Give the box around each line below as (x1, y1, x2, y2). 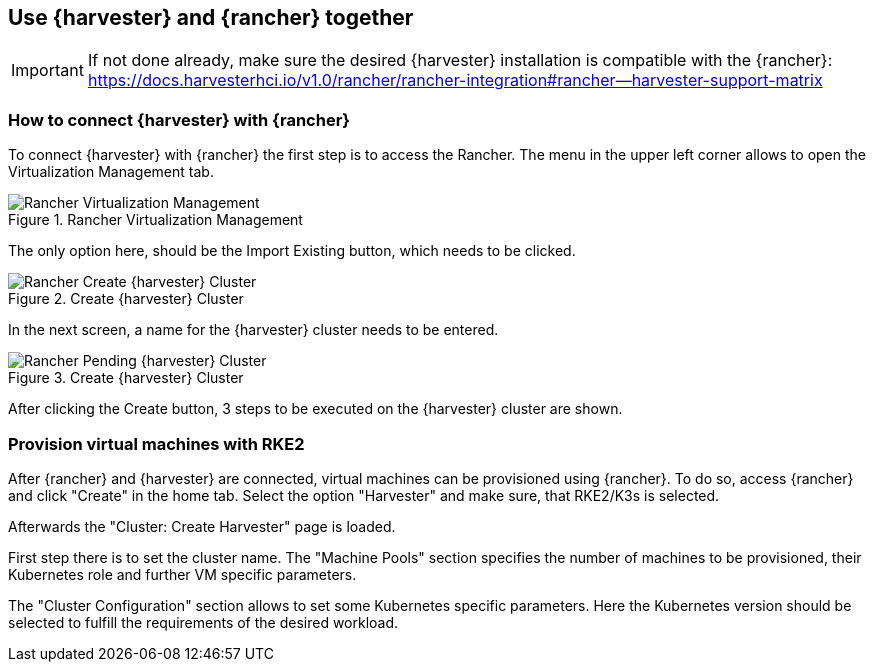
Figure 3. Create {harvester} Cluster (8, 369, 244, 387)
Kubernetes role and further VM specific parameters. (8, 565, 357, 583)
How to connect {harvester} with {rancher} (8, 109, 350, 130)
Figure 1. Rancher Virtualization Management (8, 211, 303, 229)
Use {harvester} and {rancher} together (8, 5, 414, 30)
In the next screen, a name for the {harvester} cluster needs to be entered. (8, 321, 499, 339)
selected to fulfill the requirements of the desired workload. (8, 613, 399, 631)
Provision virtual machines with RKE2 (8, 433, 305, 454)
